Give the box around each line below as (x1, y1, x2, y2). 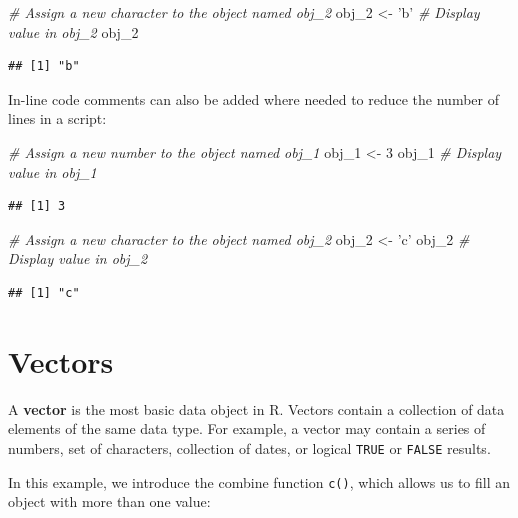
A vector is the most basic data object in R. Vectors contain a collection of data (8, 398, 505, 419)
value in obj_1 (8, 161, 97, 182)
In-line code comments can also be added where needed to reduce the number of (8, 88, 499, 109)
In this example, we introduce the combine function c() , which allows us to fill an (8, 471, 511, 492)
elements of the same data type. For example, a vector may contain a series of (8, 418, 486, 439)
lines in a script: (8, 108, 107, 129)
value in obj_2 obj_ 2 (8, 21, 139, 42)
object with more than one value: (8, 491, 211, 512)
